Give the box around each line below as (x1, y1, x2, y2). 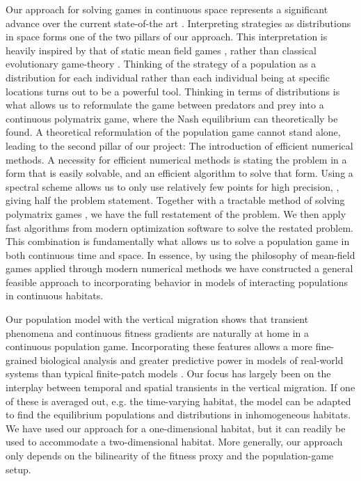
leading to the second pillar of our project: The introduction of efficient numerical (6, 138, 353, 152)
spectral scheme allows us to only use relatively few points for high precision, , (6, 179, 339, 194)
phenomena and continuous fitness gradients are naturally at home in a (6, 325, 310, 340)
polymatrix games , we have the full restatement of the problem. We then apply (6, 206, 346, 221)
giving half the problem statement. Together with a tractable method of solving (6, 193, 345, 207)
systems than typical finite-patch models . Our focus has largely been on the (6, 366, 331, 381)
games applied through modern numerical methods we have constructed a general (6, 261, 353, 276)
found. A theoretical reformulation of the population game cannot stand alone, (6, 125, 341, 139)
